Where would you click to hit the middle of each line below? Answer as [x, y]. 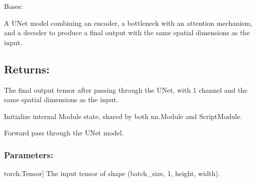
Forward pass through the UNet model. [64, 133]
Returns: [27, 69]
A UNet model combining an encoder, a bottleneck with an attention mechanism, [128, 23]
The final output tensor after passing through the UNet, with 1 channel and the [126, 90]
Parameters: [29, 154]
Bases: [14, 6]
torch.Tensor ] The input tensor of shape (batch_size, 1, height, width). [112, 173]
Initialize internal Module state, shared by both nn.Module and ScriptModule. [123, 116]
